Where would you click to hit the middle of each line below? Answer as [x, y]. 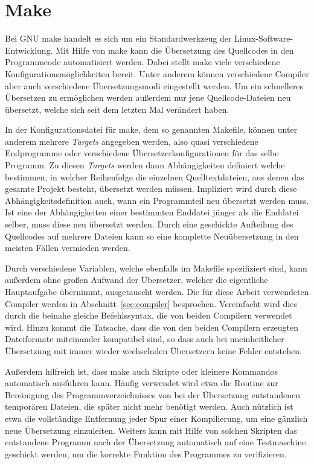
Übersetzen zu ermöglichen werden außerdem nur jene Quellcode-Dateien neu [148, 97]
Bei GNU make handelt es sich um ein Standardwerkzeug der [118, 38]
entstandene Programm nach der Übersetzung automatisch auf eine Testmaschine [155, 442]
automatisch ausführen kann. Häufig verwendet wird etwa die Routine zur [142, 383]
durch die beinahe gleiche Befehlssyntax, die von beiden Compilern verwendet [149, 315]
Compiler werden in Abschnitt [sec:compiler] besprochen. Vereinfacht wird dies [151, 303]
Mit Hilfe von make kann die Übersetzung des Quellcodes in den [175, 50]
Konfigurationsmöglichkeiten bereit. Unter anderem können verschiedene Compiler [157, 73]
